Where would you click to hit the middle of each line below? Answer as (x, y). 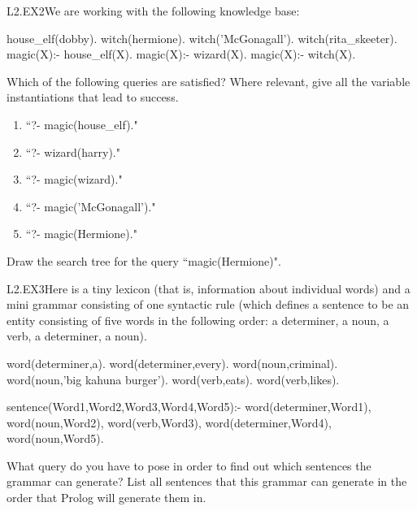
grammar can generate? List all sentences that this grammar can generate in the (207, 481)
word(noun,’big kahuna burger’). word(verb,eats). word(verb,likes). (173, 379)
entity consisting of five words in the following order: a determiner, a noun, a (198, 320)
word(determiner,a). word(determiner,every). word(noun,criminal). (172, 363)
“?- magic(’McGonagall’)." (91, 206)
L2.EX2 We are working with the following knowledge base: (153, 11)
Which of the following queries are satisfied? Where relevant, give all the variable (208, 81)
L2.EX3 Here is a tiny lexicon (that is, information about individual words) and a (208, 288)
